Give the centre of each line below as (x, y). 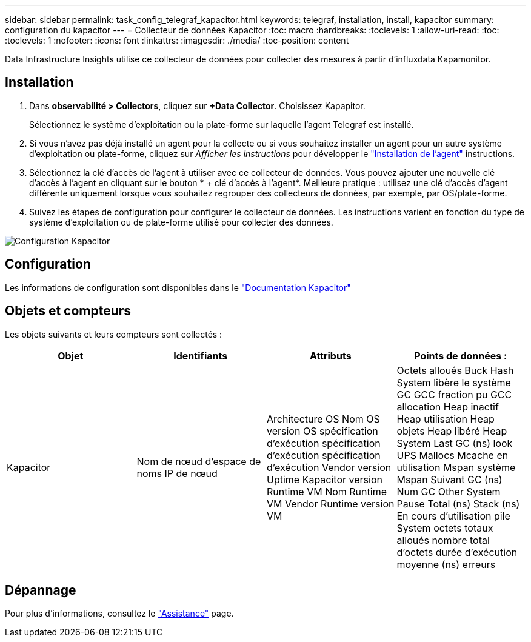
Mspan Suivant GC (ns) (449, 479)
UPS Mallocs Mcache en (453, 455)
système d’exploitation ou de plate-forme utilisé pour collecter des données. (181, 222)
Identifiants (201, 356)
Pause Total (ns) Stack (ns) (458, 503)
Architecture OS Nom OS (323, 419)
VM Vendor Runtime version (331, 503)
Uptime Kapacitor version (325, 479)
